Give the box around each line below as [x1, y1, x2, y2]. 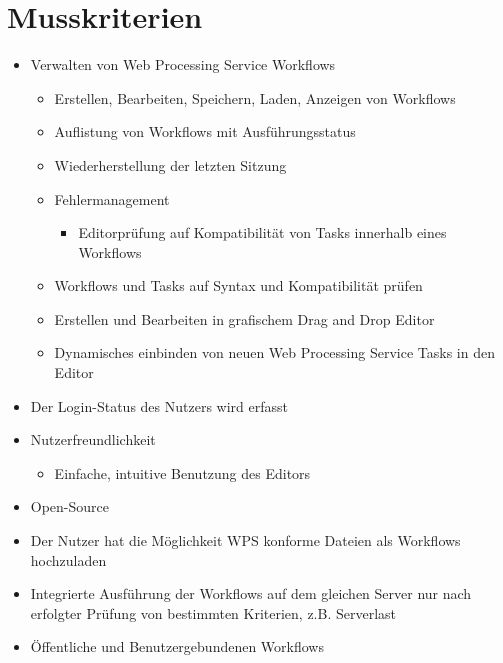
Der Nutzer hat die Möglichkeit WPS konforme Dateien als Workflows [30, 530, 461, 551]
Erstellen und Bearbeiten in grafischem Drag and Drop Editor [54, 308, 435, 329]
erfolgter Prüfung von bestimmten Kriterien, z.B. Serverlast [30, 602, 397, 623]
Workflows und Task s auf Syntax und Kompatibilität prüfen [54, 275, 423, 296]
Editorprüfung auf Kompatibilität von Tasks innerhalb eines [78, 222, 447, 243]
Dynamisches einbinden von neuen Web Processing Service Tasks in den [54, 342, 495, 363]
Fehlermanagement [54, 188, 170, 209]
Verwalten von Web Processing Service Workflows [30, 54, 336, 75]
